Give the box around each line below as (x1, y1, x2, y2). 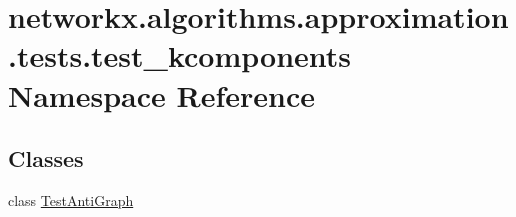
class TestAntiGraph (8, 189, 134, 210)
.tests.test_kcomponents (8, 35, 352, 76)
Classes (8, 143, 84, 174)
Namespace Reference (8, 74, 315, 115)
